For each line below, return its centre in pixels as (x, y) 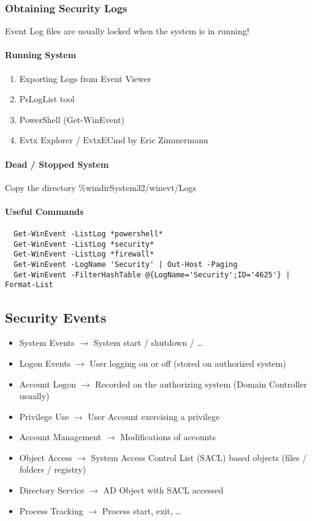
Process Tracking (51, 510)
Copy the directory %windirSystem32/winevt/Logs (101, 187)
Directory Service (52, 490)
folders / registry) (53, 469)
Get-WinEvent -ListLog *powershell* (88, 234)
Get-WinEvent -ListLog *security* (84, 244)
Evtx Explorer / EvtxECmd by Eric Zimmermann (114, 140)
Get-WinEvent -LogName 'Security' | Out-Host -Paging (126, 265)
